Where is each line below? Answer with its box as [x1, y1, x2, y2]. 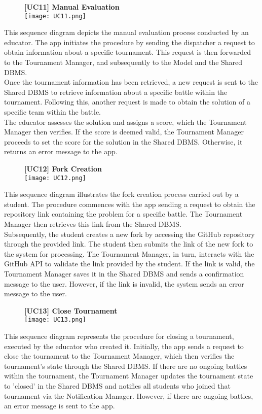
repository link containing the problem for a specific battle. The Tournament [4, 209, 243, 219]
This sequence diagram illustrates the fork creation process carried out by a [4, 189, 239, 199]
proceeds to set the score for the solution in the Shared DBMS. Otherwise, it [4, 136, 243, 147]
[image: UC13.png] [24, 316, 86, 324]
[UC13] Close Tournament [24, 305, 118, 316]
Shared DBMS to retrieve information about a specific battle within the [4, 86, 228, 97]
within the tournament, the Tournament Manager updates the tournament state [4, 370, 253, 381]
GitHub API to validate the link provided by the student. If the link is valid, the [4, 258, 255, 269]
